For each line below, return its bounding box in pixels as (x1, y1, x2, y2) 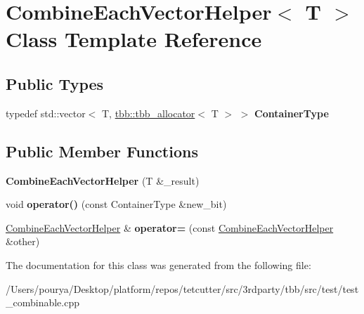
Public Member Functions (6, 140, 198, 162)
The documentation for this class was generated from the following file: (6, 257, 311, 272)
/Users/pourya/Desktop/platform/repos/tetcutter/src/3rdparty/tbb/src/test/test (6, 281, 359, 296)
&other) (6, 234, 40, 249)
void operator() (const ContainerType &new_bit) (6, 197, 227, 211)
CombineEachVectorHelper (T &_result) (6, 173, 200, 188)
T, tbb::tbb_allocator (102, 105, 195, 120)
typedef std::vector (6, 105, 86, 120)
